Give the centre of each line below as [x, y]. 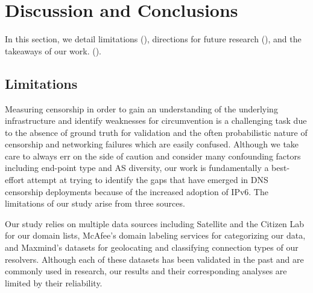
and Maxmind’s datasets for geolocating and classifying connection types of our [152, 247]
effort [15, 180]
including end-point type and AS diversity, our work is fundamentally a [137, 168]
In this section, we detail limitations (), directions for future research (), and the [153, 39]
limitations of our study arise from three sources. [95, 203]
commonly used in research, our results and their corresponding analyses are [146, 271]
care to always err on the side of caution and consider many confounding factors [153, 156]
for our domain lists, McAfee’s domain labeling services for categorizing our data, [155, 235]
